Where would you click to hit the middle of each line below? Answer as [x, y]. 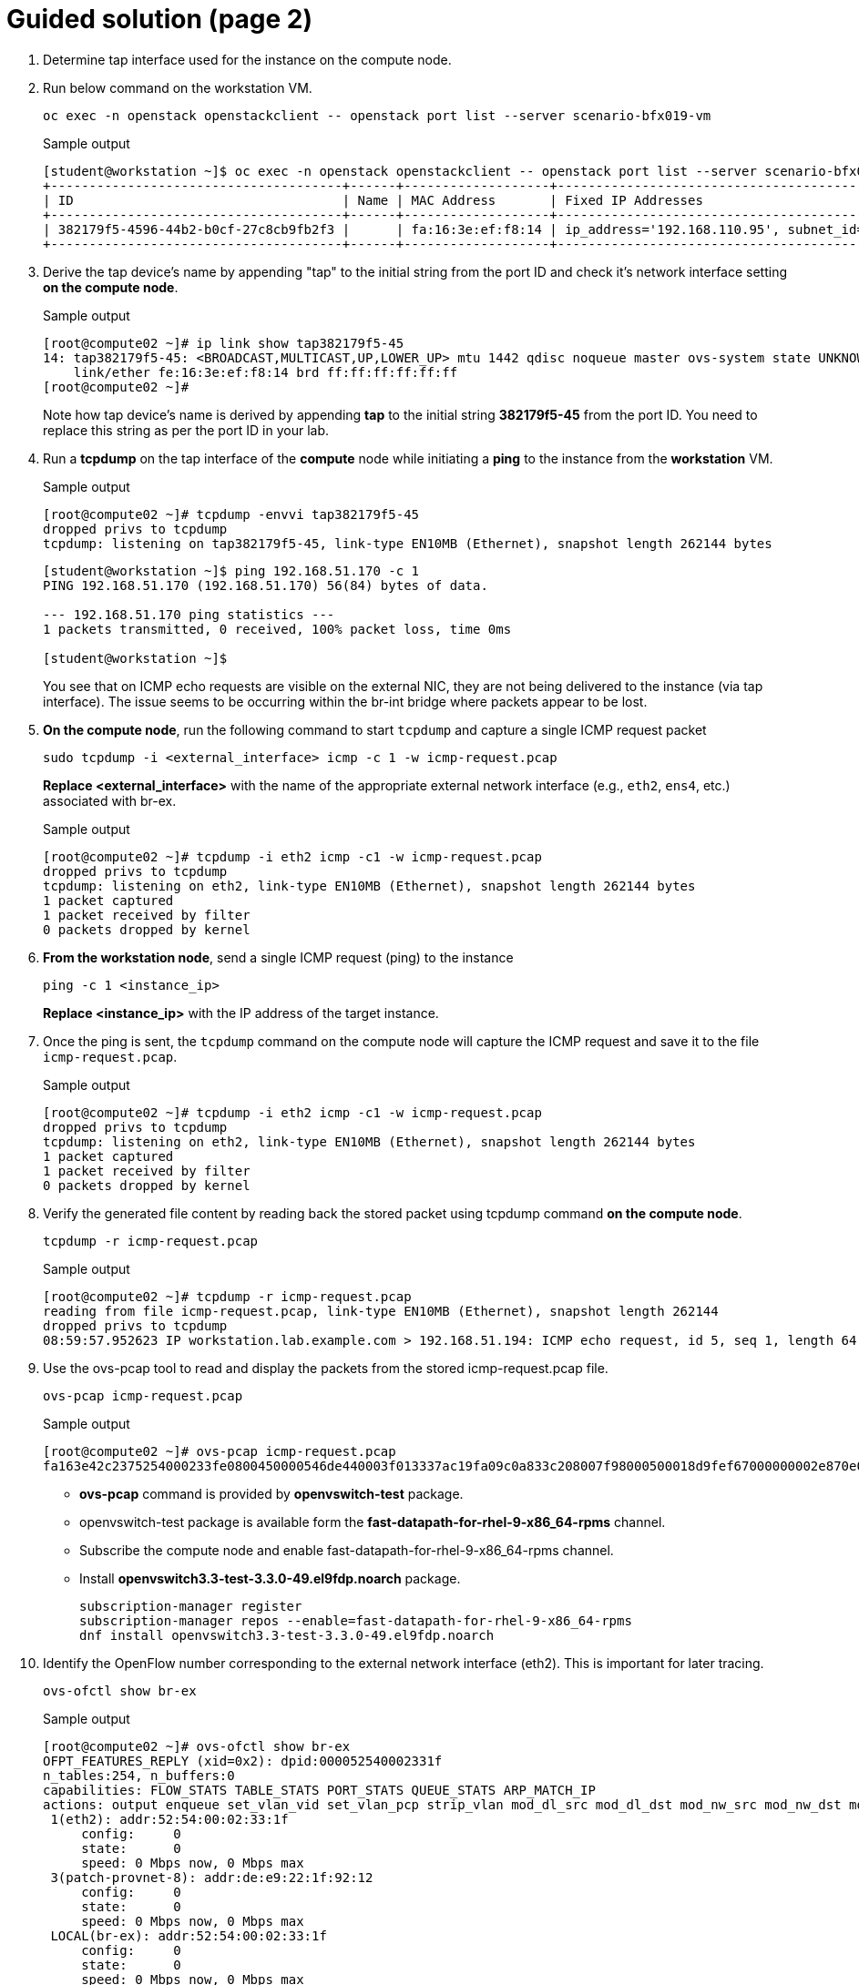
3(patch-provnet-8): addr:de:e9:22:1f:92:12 [212, 1877]
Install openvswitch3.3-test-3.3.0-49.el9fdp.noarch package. [270, 1578]
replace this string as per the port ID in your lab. [186, 430]
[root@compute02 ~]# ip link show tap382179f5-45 [224, 343]
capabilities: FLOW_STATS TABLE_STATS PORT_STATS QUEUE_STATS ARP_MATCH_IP [319, 1790]
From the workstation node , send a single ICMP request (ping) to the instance [278, 957]
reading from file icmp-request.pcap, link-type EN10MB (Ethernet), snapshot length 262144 [381, 1311]
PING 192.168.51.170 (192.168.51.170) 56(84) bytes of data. [266, 585]
